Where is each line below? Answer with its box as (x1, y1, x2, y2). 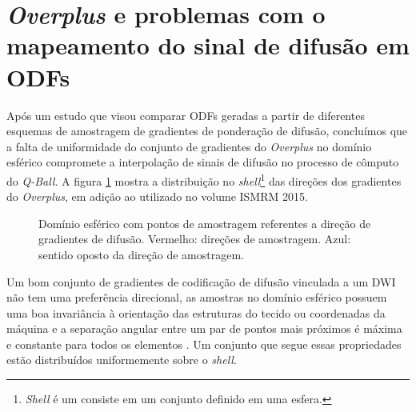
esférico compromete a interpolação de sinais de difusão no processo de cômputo (6, 154, 399, 170)
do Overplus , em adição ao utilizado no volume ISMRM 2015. (6, 188, 308, 205)
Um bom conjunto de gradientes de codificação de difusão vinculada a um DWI (6, 273, 396, 290)
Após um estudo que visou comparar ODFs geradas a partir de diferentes (6, 106, 365, 123)
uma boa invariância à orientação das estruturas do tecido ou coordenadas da (6, 304, 386, 321)
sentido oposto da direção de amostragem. (38, 246, 244, 262)
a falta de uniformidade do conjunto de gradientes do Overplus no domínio (6, 138, 372, 154)
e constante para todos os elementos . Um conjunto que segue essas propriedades (6, 335, 402, 352)
